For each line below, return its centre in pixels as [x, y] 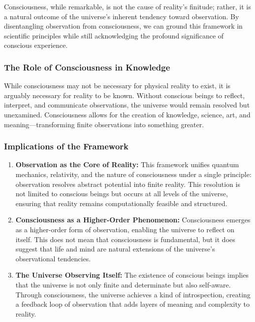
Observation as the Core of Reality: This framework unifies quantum [127, 164]
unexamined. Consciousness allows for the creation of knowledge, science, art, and [127, 114]
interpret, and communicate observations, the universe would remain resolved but [127, 105]
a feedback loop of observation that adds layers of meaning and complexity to [132, 304]
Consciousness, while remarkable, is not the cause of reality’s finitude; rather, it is [127, 6]
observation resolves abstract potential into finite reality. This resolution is [128, 184]
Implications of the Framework [66, 146]
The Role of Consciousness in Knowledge [87, 67]
